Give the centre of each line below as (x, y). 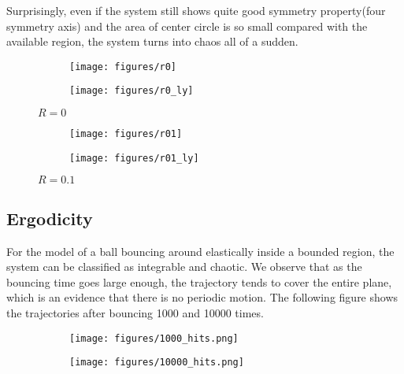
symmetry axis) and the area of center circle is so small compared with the (187, 26)
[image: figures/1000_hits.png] (154, 338)
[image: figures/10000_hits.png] (157, 363)
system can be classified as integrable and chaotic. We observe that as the (184, 267)
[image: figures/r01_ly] (134, 158)
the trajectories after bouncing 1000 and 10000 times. (135, 312)
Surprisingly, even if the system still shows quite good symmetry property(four (196, 10)
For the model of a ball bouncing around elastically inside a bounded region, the (200, 251)
